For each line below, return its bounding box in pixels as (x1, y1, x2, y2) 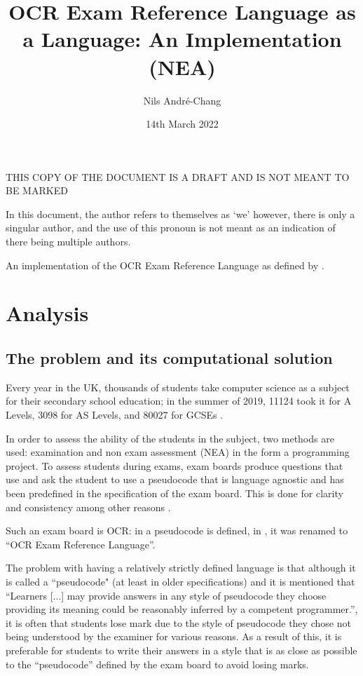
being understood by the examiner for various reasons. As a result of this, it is (6, 629, 342, 644)
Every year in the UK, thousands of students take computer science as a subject (6, 379, 350, 394)
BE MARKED (6, 183, 68, 198)
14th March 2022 (146, 116, 219, 131)
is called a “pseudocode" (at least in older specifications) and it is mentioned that (6, 574, 355, 588)
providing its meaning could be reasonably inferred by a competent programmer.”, (6, 602, 358, 616)
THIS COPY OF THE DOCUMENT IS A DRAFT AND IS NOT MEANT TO (6, 169, 350, 184)
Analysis (6, 299, 89, 327)
